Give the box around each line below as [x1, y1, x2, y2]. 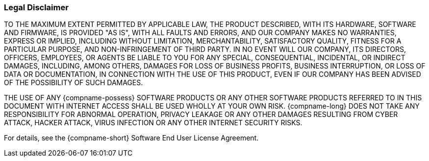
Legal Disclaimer [4, 2, 69, 12]
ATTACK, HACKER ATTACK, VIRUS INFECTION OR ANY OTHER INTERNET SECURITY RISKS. [4, 118, 303, 127]
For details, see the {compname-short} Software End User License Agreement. [4, 134, 259, 142]
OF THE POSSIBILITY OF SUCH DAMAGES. [4, 78, 143, 87]
